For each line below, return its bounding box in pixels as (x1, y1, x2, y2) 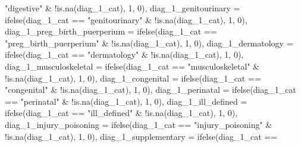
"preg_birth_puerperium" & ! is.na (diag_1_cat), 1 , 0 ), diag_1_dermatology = (5, 36, 293, 49)
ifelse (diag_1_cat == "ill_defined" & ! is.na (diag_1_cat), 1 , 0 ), (5, 107, 238, 119)
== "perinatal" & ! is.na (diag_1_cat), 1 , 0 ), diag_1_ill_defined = (5, 95, 247, 107)
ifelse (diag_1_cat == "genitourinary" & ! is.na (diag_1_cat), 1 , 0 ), (5, 13, 247, 26)
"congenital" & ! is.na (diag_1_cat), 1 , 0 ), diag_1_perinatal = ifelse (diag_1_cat (5, 83, 296, 96)
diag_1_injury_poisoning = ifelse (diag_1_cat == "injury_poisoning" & (5, 118, 272, 130)
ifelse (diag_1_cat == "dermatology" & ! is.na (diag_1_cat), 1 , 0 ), (5, 48, 244, 61)
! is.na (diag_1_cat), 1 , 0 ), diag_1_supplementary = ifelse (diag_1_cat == (5, 130, 278, 142)
